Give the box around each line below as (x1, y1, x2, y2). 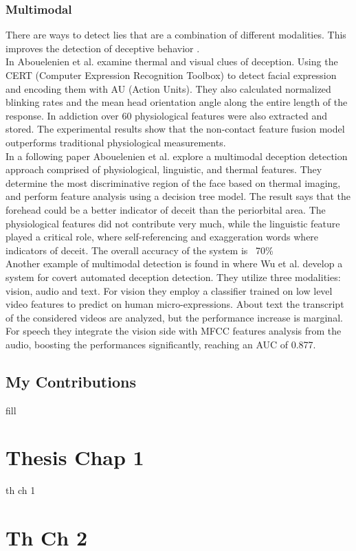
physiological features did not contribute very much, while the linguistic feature (5, 216, 340, 230)
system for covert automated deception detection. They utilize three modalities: (5, 269, 341, 284)
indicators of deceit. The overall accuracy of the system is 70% (5, 243, 274, 257)
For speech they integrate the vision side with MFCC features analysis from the (5, 324, 342, 338)
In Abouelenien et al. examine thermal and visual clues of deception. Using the (5, 54, 338, 69)
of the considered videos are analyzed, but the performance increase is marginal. (5, 310, 343, 324)
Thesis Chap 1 (5, 443, 144, 471)
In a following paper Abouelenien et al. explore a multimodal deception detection (5, 148, 348, 163)
